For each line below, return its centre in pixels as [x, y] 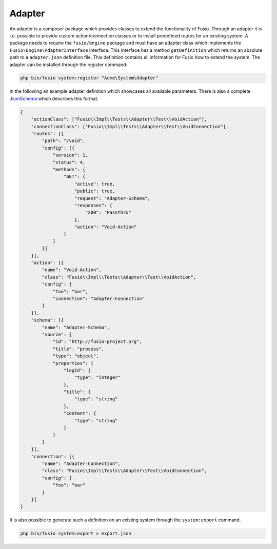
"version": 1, [70, 155]
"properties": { [73, 363]
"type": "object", [76, 356]
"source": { [57, 334]
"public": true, [95, 191]
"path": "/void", [64, 141]
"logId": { [77, 370]
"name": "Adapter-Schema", [76, 327]
